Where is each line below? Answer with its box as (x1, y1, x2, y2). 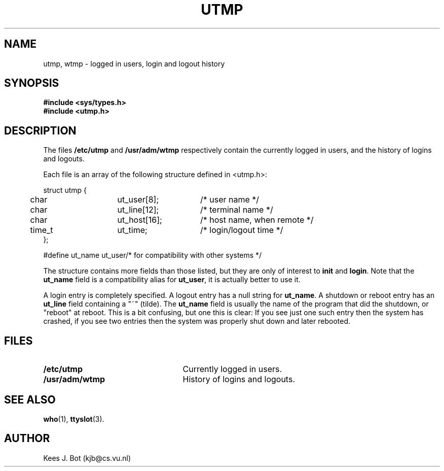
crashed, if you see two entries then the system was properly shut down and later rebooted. (43, 317, 350, 326)
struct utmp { (43, 186, 87, 195)
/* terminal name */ (200, 205, 273, 215)
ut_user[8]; (117, 194, 159, 205)
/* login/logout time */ (200, 225, 283, 236)
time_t (30, 225, 53, 236)
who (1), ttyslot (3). (43, 414, 104, 423)
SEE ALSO (4, 393, 56, 406)
